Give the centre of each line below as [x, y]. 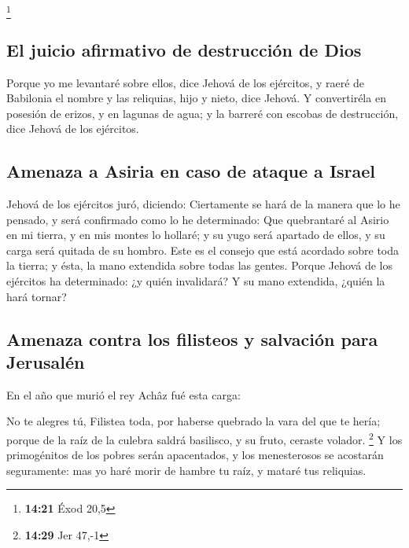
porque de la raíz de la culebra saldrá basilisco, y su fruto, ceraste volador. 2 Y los [204, 438]
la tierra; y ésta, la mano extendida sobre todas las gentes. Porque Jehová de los [199, 265]
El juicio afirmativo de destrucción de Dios [184, 49]
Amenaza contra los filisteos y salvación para [192, 338]
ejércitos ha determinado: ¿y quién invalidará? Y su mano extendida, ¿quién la [196, 281]
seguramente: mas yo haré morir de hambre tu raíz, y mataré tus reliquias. [186, 470]
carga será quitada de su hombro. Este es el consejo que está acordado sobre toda [203, 250]
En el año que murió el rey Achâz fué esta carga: [123, 394]
